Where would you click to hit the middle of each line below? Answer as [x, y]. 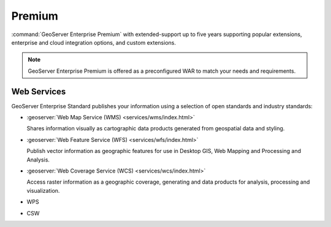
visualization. [43, 190]
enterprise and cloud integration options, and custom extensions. [93, 42]
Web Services [39, 91]
